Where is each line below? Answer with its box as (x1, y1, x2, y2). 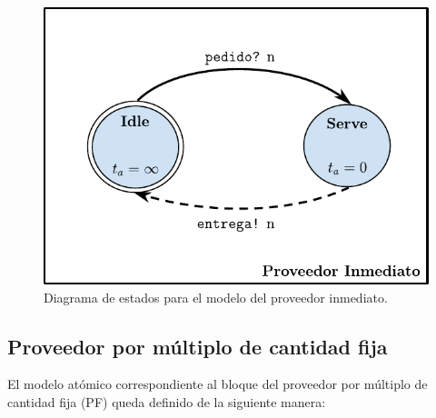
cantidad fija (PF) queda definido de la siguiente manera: (7, 392, 326, 411)
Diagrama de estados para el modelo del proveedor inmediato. (44, 287, 388, 306)
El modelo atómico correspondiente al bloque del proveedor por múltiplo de (7, 374, 428, 393)
